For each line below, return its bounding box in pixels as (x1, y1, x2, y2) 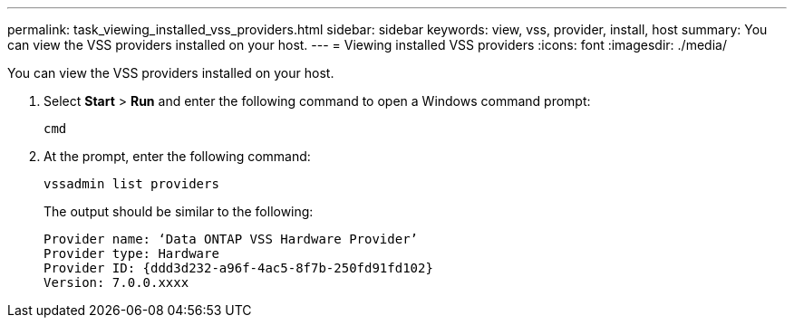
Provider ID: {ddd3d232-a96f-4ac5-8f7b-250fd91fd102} (44, 261, 433, 275)
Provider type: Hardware (44, 246, 219, 261)
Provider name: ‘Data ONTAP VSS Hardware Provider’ (44, 232, 419, 246)
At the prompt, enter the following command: (44, 148, 311, 164)
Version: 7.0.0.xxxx (44, 275, 189, 290)
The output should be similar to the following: (44, 204, 314, 219)
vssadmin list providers (44, 177, 219, 191)
